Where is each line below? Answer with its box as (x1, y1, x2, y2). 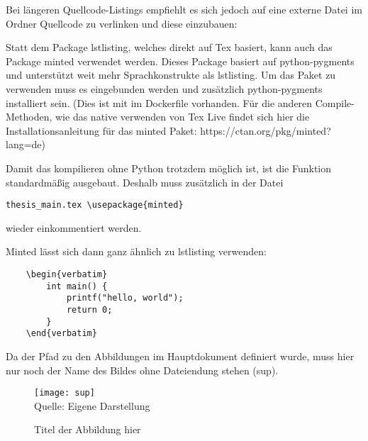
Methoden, (6, 109, 52, 124)
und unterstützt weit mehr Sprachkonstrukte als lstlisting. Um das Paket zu (6, 67, 336, 82)
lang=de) (6, 137, 46, 152)
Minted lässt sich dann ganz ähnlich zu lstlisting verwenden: (6, 244, 267, 259)
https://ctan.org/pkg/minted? (200, 123, 331, 138)
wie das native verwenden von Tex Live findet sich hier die (55, 109, 310, 124)
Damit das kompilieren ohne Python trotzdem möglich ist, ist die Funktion (6, 160, 332, 175)
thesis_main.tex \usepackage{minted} (6, 200, 184, 211)
